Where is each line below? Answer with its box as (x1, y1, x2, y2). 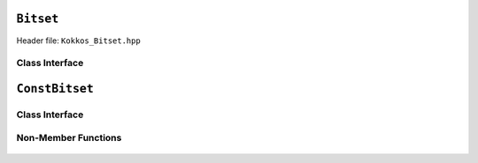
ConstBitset (16, 81, 95, 96)
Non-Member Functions (16, 132, 122, 144)
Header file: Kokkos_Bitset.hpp (16, 35, 141, 46)
